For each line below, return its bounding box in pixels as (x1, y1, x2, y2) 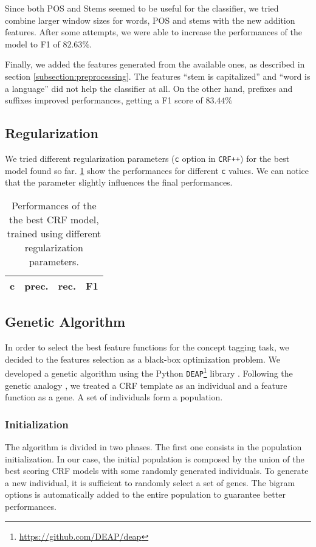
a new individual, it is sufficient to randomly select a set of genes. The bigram (5, 476, 295, 489)
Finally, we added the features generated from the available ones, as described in (5, 58, 305, 71)
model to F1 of (5, 37, 60, 50)
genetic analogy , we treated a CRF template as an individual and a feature (5, 378, 287, 391)
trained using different (7, 226, 101, 240)
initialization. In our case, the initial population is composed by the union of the (5, 452, 304, 465)
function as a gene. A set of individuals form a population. (5, 391, 223, 403)
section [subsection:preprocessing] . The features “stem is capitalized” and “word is (5, 69, 311, 82)
